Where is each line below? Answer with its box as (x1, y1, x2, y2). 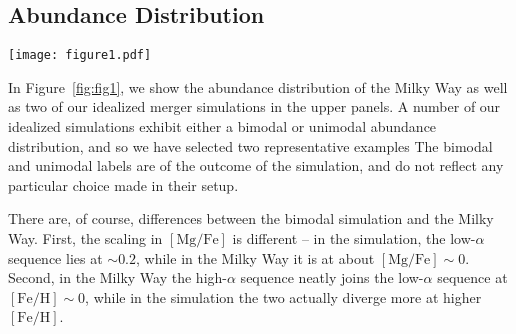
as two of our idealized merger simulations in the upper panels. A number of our (8, 96, 501, 117)
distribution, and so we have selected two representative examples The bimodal (8, 135, 493, 156)
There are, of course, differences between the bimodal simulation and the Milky (8, 208, 494, 229)
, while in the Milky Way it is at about (136, 247, 375, 268)
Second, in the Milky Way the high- (8, 267, 227, 288)
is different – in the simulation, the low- (232, 228, 476, 249)
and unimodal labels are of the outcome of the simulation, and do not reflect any (8, 155, 504, 176)
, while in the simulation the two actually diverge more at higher (85, 286, 482, 307)
